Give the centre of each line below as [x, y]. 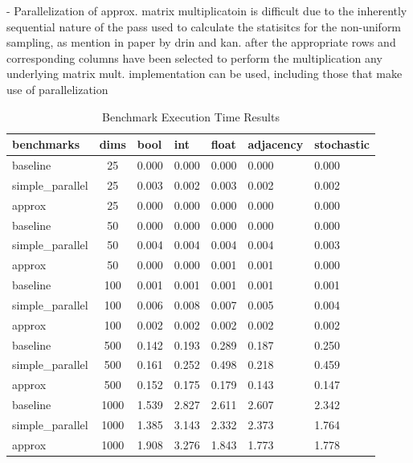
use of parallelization [57, 89]
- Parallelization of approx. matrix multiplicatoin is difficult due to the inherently [207, 10]
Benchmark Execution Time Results [191, 116]
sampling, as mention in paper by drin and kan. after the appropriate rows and [201, 42]
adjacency [276, 144]
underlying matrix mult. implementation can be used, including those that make [204, 74]
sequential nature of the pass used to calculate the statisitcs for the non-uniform [204, 26]
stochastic [342, 144]
